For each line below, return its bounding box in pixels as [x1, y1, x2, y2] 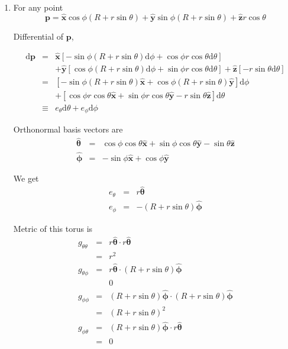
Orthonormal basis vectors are [13, 123, 123, 135]
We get [13, 172, 39, 184]
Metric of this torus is [13, 222, 93, 234]
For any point [13, 1, 63, 13]
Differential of [13, 30, 64, 42]
